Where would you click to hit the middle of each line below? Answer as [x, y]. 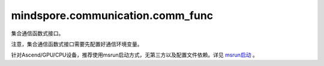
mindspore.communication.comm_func [112, 15]
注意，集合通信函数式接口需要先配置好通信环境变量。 [77, 44]
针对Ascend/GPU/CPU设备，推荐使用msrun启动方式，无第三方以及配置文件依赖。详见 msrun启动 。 [134, 55]
